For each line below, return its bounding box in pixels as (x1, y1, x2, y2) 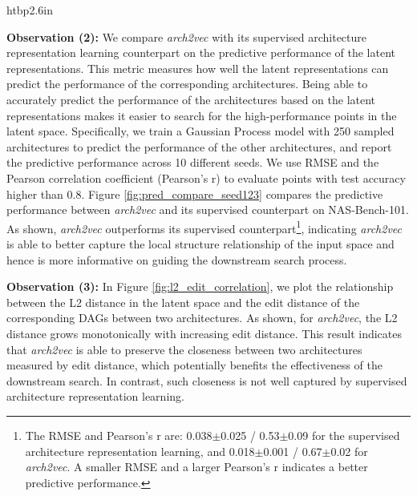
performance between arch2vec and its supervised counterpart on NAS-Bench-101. (6, 201, 409, 218)
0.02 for (330, 442, 368, 459)
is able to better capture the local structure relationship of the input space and (6, 235, 395, 252)
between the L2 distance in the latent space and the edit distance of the (6, 293, 360, 310)
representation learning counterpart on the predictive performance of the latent (6, 44, 395, 61)
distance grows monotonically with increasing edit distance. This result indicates (6, 325, 402, 341)
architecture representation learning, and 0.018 (25, 442, 255, 459)
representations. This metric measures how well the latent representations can (6, 59, 389, 76)
